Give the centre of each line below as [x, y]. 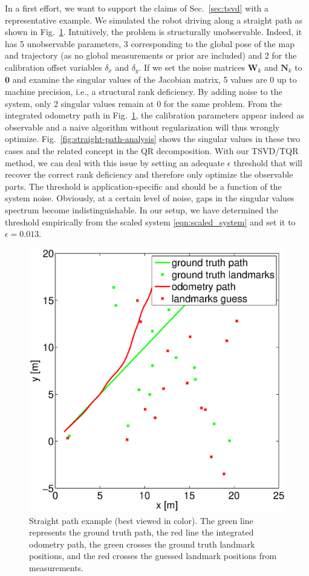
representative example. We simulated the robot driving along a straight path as [154, 20]
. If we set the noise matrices [192, 67]
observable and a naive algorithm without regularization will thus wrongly [142, 127]
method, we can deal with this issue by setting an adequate [115, 162]
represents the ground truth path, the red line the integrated [141, 532]
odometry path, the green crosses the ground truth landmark [142, 544]
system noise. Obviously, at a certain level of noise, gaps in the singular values [150, 198]
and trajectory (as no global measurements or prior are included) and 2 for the [151, 55]
